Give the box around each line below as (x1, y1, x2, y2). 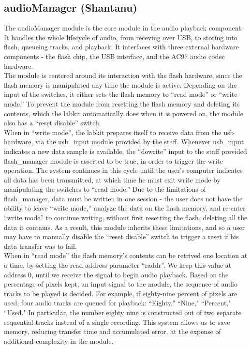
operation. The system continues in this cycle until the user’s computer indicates (4, 165, 243, 175)
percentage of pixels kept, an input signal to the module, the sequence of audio (4, 279, 237, 289)
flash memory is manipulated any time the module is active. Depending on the (4, 79, 237, 90)
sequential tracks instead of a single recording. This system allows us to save (4, 317, 230, 327)
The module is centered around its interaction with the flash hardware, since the (4, 70, 242, 80)
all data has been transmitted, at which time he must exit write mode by (4, 174, 221, 184)
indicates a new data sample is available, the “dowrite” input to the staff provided (4, 146, 247, 156)
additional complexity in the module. (4, 335, 114, 346)
